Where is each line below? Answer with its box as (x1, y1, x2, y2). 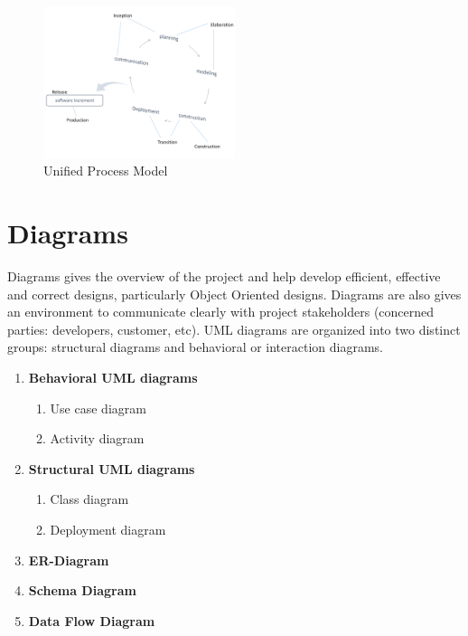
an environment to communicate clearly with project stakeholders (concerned (7, 302, 435, 321)
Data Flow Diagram (28, 611, 155, 630)
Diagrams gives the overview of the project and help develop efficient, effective (7, 266, 441, 285)
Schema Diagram (28, 581, 136, 600)
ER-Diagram (28, 550, 109, 569)
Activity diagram (50, 429, 145, 448)
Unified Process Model (43, 161, 168, 180)
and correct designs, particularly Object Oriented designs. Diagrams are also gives (7, 284, 462, 303)
